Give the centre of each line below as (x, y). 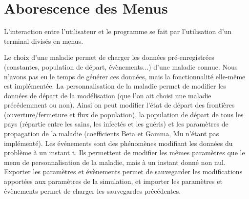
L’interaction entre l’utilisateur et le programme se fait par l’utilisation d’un (118, 31)
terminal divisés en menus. (44, 41)
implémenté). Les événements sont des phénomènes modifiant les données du (118, 143)
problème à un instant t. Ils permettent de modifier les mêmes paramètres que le (124, 153)
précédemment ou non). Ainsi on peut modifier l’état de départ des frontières (119, 105)
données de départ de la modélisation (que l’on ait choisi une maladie (108, 95)
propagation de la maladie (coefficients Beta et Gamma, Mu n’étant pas (112, 134)
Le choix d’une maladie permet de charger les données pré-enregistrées (109, 57)
